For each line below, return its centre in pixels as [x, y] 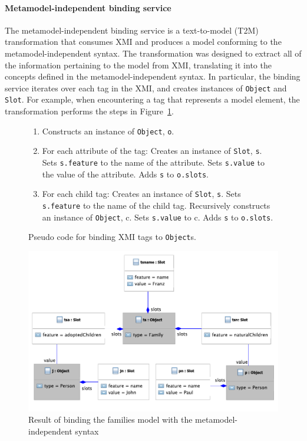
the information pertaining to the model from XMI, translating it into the [138, 65]
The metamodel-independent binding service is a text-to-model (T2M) [132, 30]
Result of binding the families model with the [110, 419]
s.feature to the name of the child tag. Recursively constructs [156, 205]
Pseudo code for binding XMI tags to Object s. [112, 237]
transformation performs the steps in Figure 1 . [89, 111]
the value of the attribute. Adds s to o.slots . [126, 174]
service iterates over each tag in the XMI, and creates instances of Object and [146, 88]
